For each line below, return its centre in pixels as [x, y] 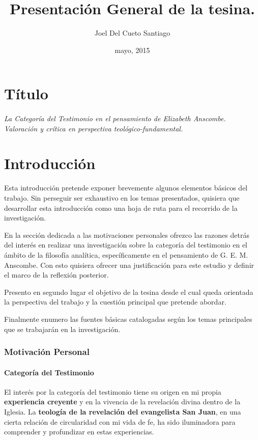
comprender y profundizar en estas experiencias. [79, 432]
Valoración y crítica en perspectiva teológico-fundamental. [94, 128]
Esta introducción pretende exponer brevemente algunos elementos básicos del [126, 188]
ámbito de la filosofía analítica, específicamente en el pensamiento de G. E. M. [126, 254]
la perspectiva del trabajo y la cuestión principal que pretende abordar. [115, 302]
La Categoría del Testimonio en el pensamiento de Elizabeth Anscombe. [115, 118]
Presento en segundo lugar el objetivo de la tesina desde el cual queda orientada [129, 292]
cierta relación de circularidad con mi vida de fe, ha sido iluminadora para [120, 421]
